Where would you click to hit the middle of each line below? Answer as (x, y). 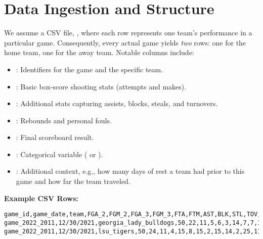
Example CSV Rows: (41, 198)
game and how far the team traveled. (73, 181)
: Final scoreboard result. (55, 137)
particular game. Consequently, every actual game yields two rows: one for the (125, 42)
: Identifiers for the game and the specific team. (90, 69)
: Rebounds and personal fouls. (64, 120)
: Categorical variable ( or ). (59, 154)
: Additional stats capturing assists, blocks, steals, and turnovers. (117, 103)
